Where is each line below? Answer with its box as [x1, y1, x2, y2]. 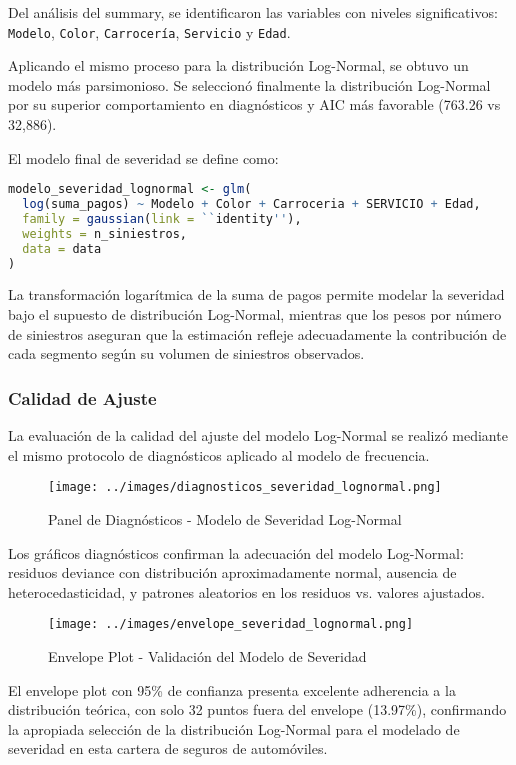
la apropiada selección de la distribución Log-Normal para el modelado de [8, 718, 460, 739]
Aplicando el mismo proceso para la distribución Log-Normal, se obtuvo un [8, 55, 469, 76]
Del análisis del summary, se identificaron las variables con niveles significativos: [8, 2, 498, 22]
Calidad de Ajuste [8, 385, 157, 410]
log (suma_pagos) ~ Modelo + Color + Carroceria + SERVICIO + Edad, [22, 197, 481, 212]
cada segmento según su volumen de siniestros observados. [8, 343, 365, 364]
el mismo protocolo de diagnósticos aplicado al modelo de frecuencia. [8, 444, 430, 465]
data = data [22, 241, 102, 256]
